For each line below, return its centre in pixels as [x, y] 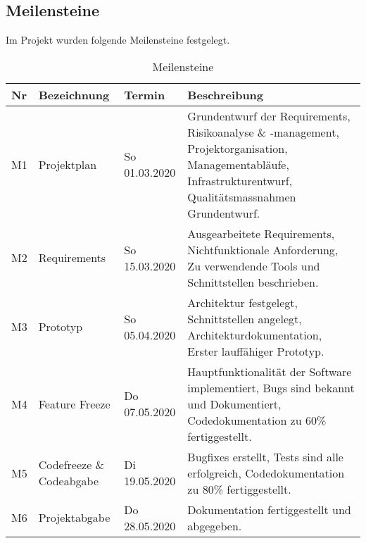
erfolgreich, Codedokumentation [266, 473]
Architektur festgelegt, [242, 302]
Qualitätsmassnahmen [242, 196]
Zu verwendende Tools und [254, 266]
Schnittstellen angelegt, [245, 318]
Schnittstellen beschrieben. [253, 282]
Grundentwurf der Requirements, [269, 116]
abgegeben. [215, 525]
